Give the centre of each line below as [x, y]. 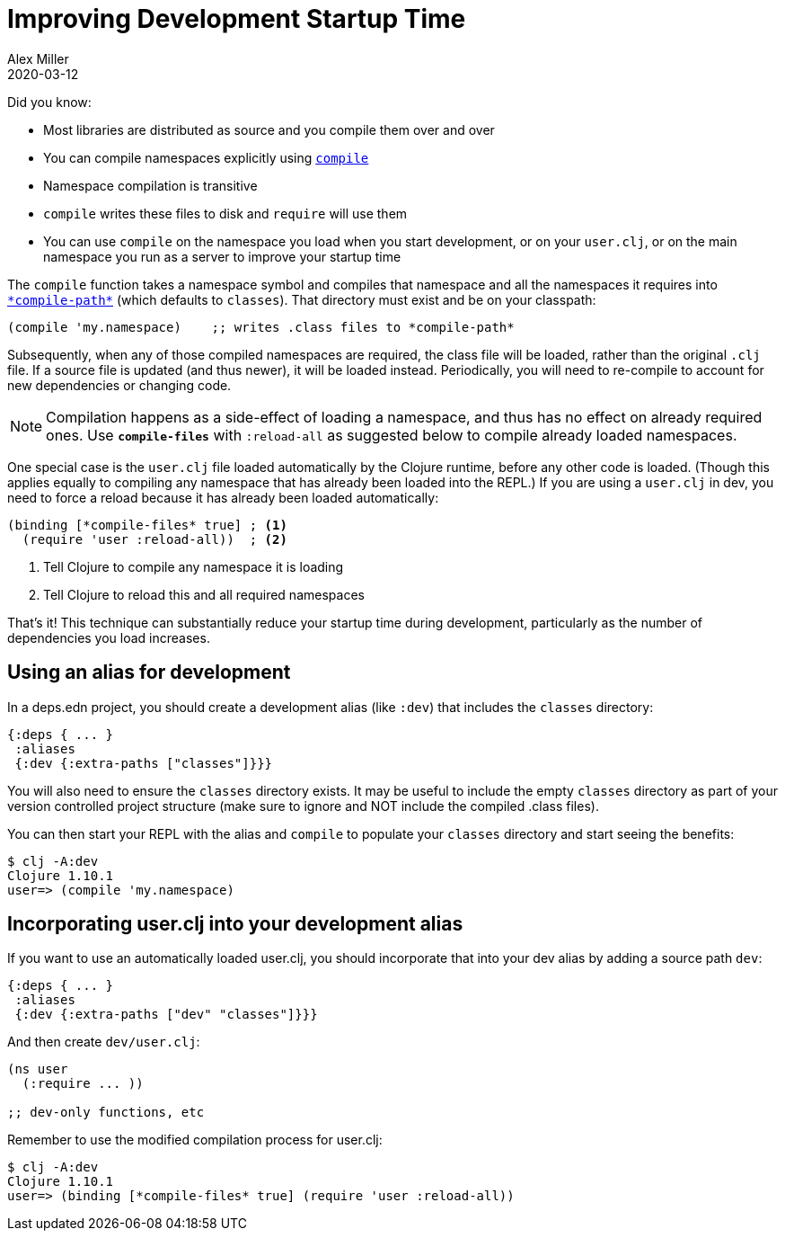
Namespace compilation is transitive [150, 185]
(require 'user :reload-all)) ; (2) [154, 539]
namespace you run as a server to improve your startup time [222, 256]
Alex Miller [38, 58]
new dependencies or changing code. [119, 385]
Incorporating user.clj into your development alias [235, 924]
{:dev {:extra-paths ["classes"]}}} [144, 763]
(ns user [38, 1069]
